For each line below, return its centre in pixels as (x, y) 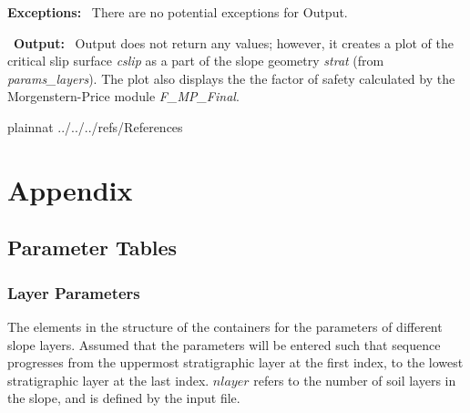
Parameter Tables (92, 248)
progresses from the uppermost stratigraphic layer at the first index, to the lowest (235, 362)
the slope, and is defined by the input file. (124, 398)
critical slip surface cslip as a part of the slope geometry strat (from (196, 61)
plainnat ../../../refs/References (95, 126)
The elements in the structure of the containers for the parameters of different (225, 326)
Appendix (70, 189)
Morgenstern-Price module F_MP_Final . (123, 96)
